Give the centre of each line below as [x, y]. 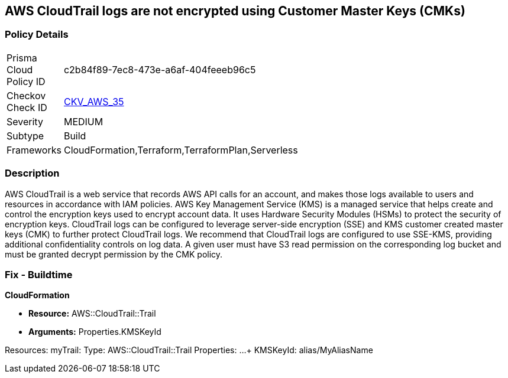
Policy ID [26, 81]
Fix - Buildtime [39, 274]
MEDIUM [83, 121]
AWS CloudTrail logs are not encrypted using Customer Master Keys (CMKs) [235, 11]
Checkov [26, 95]
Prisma [22, 58]
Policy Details [37, 35]
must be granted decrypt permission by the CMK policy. [114, 254]
